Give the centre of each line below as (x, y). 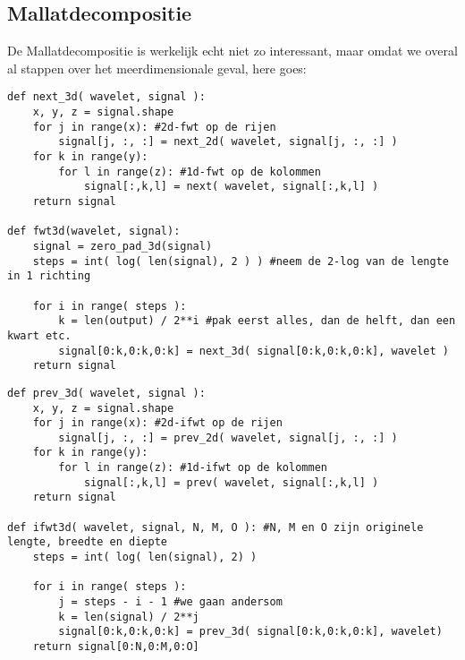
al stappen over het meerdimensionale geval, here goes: (157, 68)
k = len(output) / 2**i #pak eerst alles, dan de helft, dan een (257, 321)
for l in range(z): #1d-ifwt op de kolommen (193, 468)
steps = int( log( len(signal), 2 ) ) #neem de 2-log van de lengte (241, 261)
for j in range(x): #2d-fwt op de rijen (154, 127)
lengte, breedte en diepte (87, 542)
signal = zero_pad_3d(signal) (123, 246)
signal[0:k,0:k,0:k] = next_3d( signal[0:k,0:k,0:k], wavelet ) (254, 351)
